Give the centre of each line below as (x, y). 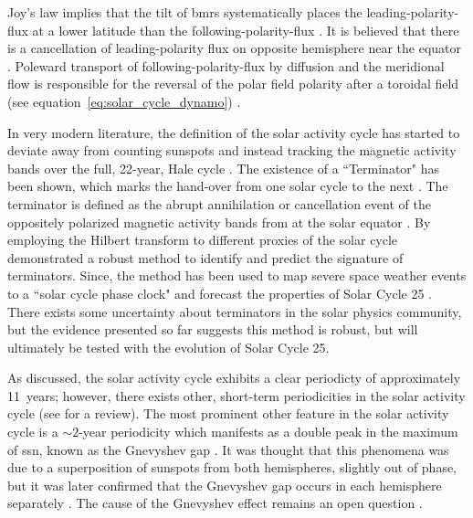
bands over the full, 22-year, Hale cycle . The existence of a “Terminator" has (224, 168)
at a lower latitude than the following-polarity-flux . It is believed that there (246, 30)
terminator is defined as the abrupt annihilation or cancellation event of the (219, 203)
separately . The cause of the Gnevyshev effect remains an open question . (215, 503)
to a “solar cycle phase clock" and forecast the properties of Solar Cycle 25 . (220, 293)
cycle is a (33, 432)
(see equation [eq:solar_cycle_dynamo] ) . (124, 101)
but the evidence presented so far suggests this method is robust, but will (213, 329)
